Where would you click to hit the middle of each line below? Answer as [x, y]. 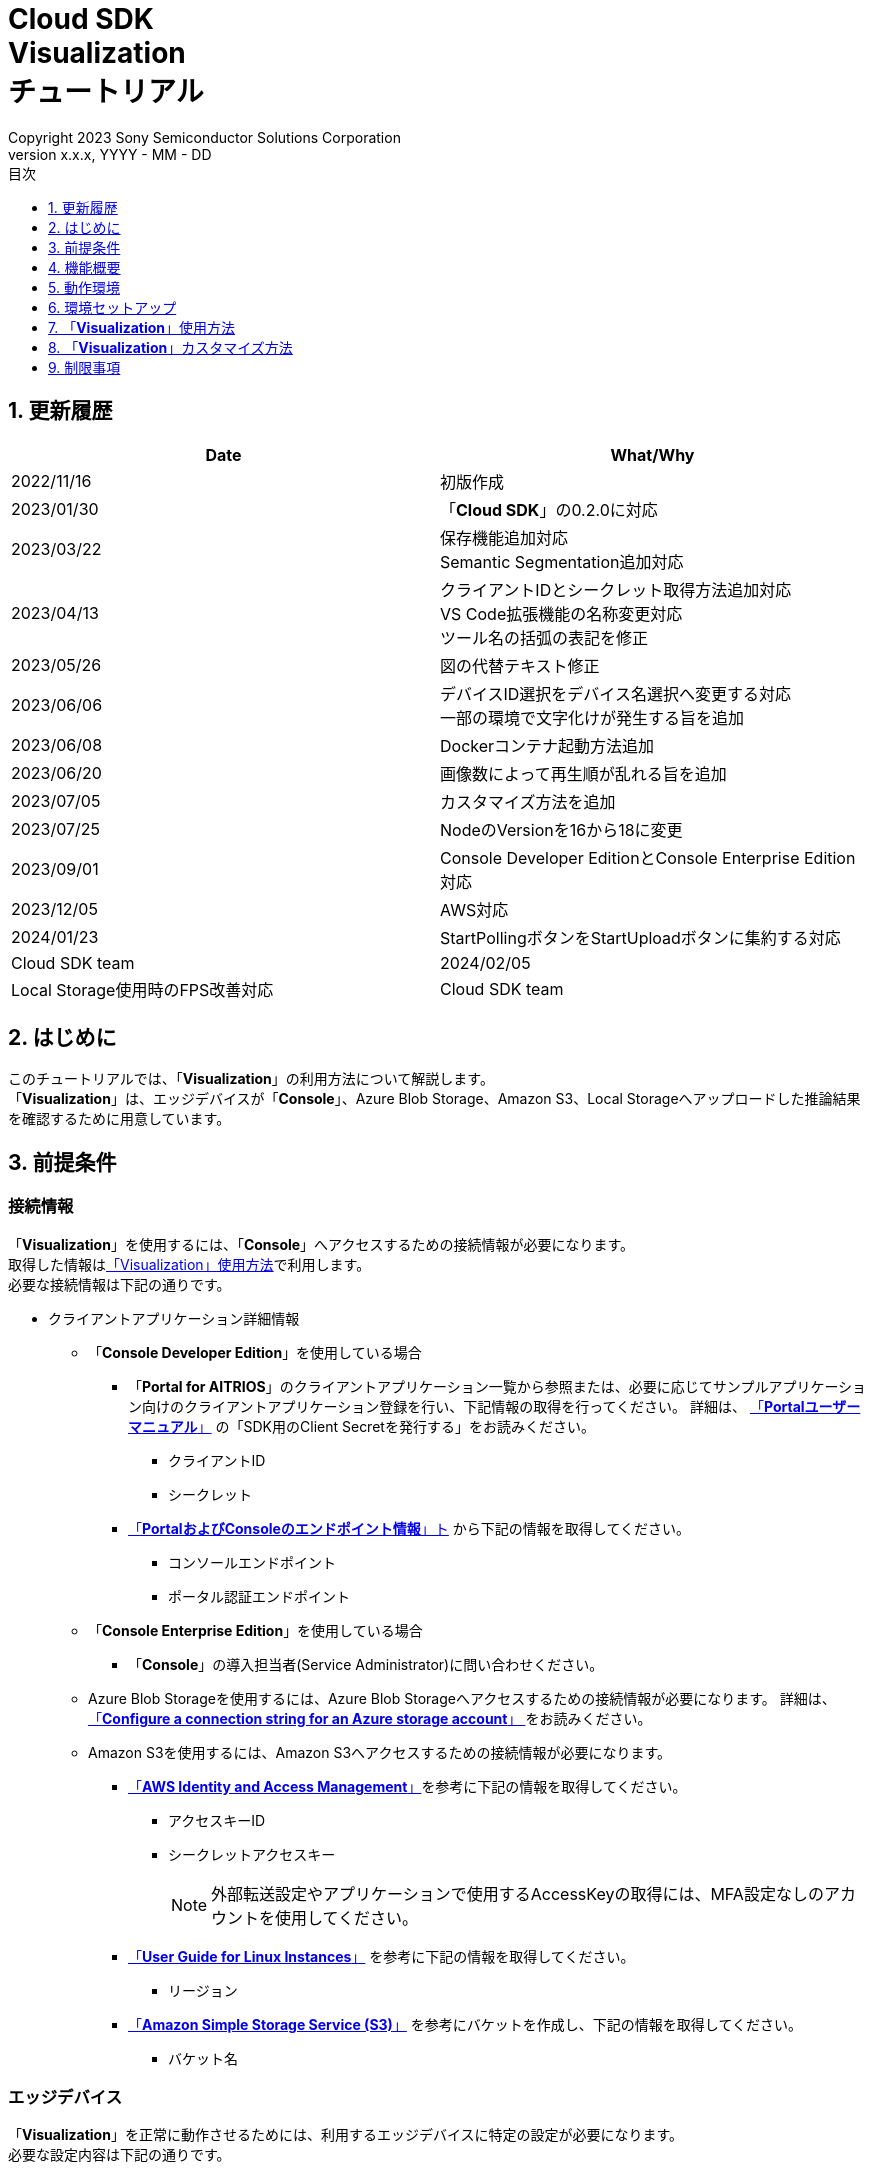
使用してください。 [347, 1917]
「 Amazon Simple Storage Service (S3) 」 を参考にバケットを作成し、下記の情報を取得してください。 [465, 2024]
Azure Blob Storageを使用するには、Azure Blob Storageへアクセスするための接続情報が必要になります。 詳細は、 [462, 1698]
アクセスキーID [217, 1820]
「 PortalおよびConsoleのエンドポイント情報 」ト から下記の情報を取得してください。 [409, 1528]
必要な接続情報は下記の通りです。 [119, 1284]
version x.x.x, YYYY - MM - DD [110, 154]
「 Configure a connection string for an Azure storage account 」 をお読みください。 [370, 1718]
